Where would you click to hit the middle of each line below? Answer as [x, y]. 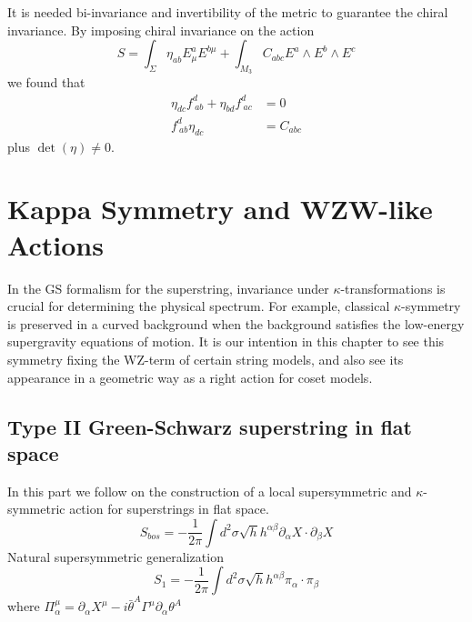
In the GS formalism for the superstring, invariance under [168, 288]
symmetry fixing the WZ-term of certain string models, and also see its [206, 359]
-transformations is [393, 288]
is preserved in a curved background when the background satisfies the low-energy [236, 323]
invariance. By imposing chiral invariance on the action [161, 30]
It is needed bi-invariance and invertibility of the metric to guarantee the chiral [228, 12]
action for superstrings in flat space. [169, 509]
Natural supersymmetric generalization [115, 556]
